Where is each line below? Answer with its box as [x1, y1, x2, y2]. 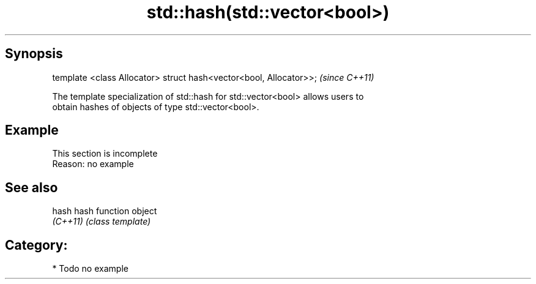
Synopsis [5, 46, 63, 62]
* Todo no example [52, 263, 128, 274]
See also [5, 179, 58, 195]
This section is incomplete [52, 148, 158, 159]
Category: [5, 237, 68, 253]
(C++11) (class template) [52, 216, 151, 227]
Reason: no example [52, 159, 134, 170]
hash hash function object [52, 206, 157, 217]
